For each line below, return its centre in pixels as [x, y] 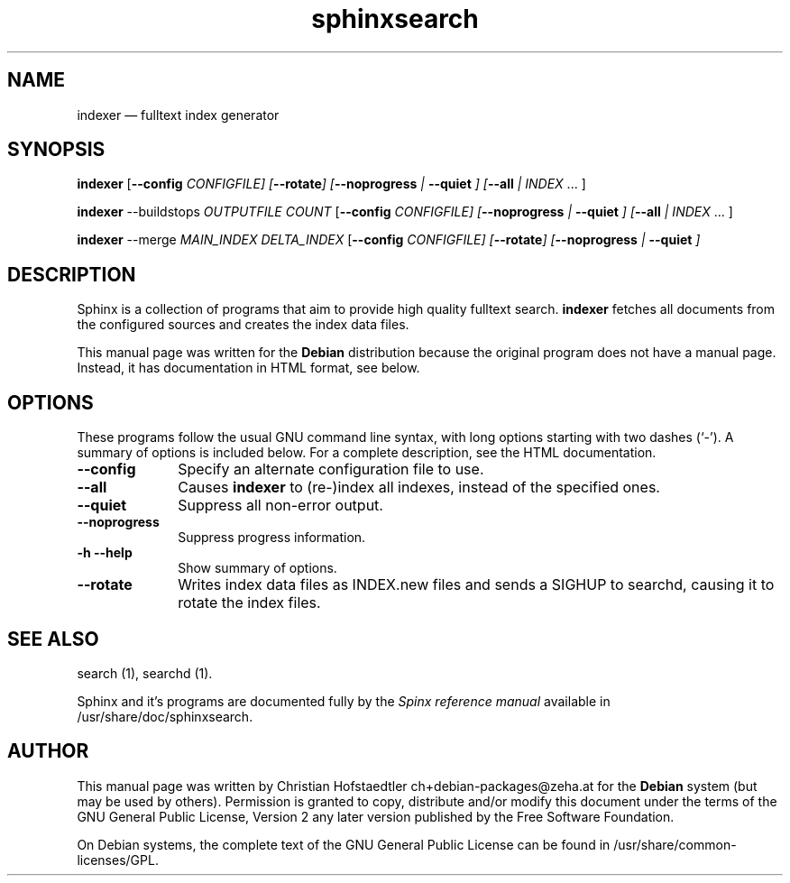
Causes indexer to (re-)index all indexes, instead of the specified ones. [419, 487]
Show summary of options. [257, 568]
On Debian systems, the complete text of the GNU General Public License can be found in [344, 844]
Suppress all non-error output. [280, 506]
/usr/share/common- [675, 844]
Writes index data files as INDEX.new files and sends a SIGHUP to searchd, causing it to [476, 585]
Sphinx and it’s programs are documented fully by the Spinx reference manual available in [344, 701]
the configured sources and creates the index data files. [243, 325]
